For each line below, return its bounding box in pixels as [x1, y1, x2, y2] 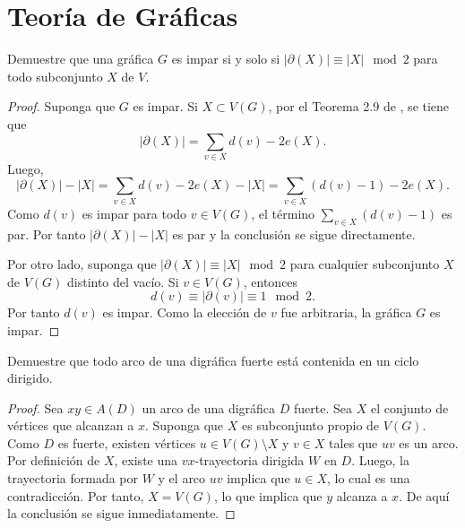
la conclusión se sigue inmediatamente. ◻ [7, 504, 236, 523]
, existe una [114, 451, 178, 470]
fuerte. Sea [294, 398, 352, 417]
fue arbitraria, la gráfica [280, 303, 412, 322]
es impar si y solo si [171, 49, 280, 68]
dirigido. [7, 368, 53, 387]
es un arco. [399, 433, 459, 452]
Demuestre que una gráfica [7, 49, 154, 68]
